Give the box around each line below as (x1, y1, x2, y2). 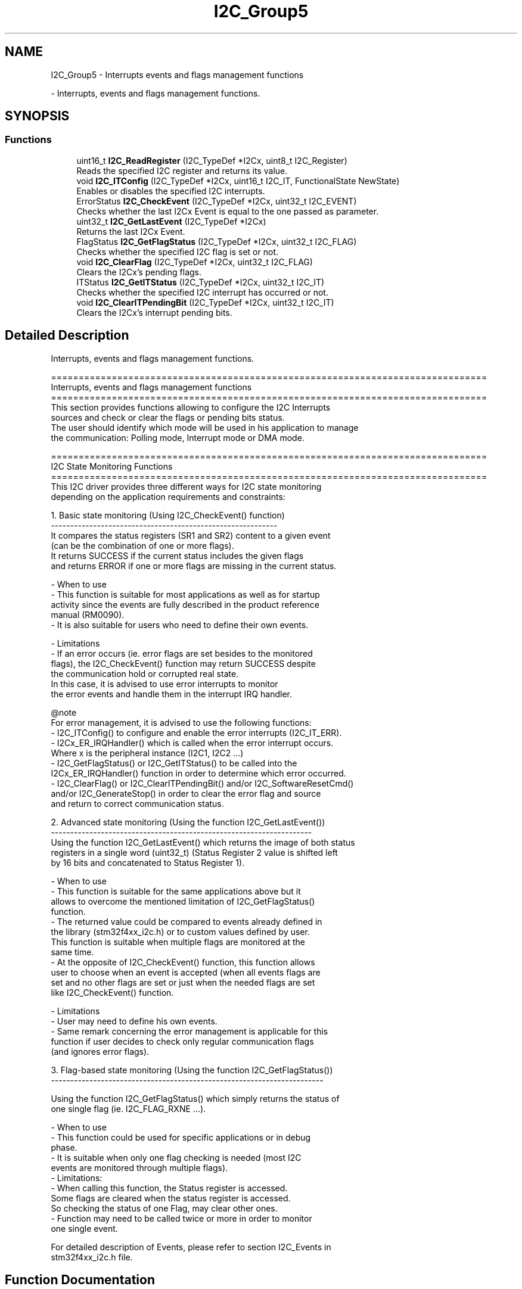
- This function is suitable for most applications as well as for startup (51, 589, 320, 600)
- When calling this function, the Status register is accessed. (51, 1182, 288, 1193)
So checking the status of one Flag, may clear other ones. (51, 1203, 278, 1213)
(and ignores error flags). (51, 1046, 150, 1057)
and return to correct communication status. (51, 798, 224, 809)
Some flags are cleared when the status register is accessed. (51, 1192, 291, 1203)
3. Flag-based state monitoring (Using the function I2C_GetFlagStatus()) (51, 1064, 333, 1075)
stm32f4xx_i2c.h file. (51, 1251, 133, 1262)
